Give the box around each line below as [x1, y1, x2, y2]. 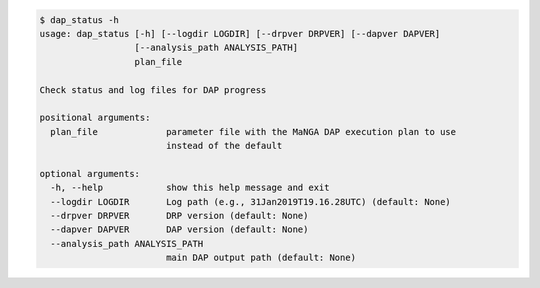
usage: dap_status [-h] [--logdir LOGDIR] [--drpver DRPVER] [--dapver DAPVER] [39, 28, 441, 39]
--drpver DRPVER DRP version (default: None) [50, 210, 309, 222]
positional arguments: [39, 112, 151, 124]
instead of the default [165, 140, 283, 152]
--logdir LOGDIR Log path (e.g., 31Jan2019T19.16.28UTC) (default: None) [50, 196, 452, 207]
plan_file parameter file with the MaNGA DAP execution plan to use [50, 126, 457, 137]
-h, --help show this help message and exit [50, 182, 330, 194]
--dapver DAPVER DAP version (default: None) [50, 224, 309, 235]
